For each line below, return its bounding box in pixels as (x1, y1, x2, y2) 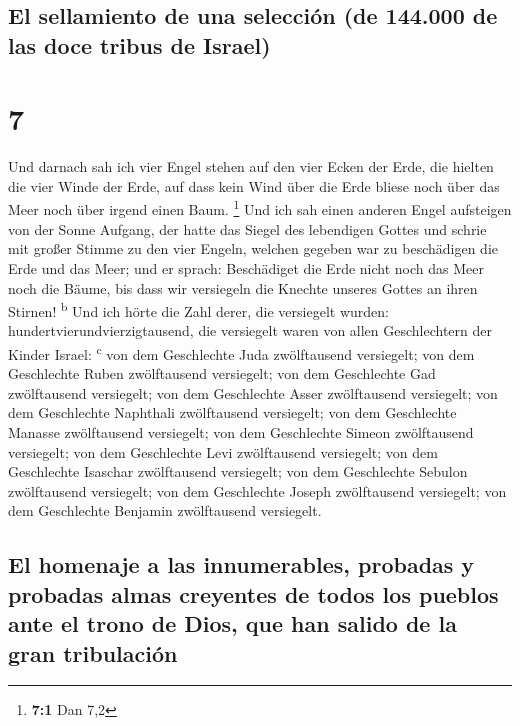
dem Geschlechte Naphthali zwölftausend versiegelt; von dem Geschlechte (8, 402, 457, 423)
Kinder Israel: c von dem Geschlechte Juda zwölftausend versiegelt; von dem (8, 340, 475, 364)
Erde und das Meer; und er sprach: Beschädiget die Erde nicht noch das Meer (8, 257, 484, 278)
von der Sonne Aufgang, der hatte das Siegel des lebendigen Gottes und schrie (8, 218, 487, 239)
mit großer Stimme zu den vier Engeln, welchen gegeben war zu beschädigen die (8, 238, 498, 259)
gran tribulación (8, 637, 178, 668)
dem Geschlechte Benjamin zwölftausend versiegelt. (8, 500, 322, 521)
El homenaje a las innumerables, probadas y (8, 549, 475, 580)
